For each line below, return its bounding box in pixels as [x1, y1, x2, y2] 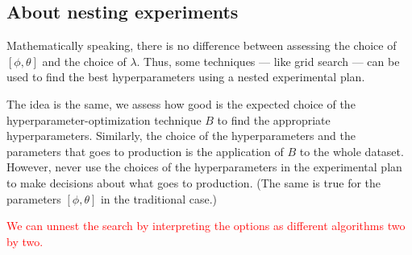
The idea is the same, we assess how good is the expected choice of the [6, 95, 356, 112]
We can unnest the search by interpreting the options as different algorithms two [6, 217, 406, 234]
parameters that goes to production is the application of [6, 142, 284, 159]
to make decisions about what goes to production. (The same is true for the [6, 174, 381, 191]
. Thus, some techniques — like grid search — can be [136, 52, 400, 69]
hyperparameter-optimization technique [6, 111, 202, 128]
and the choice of [42, 52, 127, 69]
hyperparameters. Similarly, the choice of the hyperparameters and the [6, 127, 356, 144]
